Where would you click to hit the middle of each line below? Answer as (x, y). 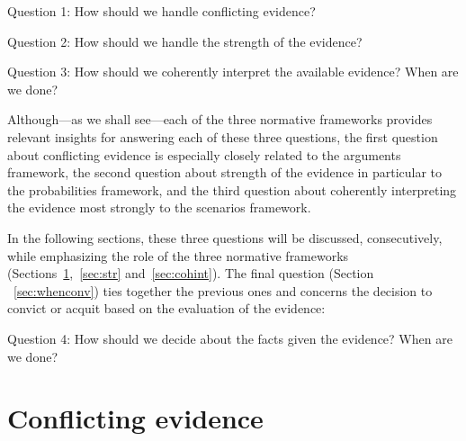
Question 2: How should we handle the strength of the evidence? (185, 41)
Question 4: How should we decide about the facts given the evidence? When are (230, 338)
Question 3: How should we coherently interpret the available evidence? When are (233, 72)
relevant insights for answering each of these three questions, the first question (223, 136)
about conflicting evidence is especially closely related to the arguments (204, 154)
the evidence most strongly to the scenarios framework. (159, 207)
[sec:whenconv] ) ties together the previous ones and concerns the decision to (223, 290)
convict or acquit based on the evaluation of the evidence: (166, 308)
